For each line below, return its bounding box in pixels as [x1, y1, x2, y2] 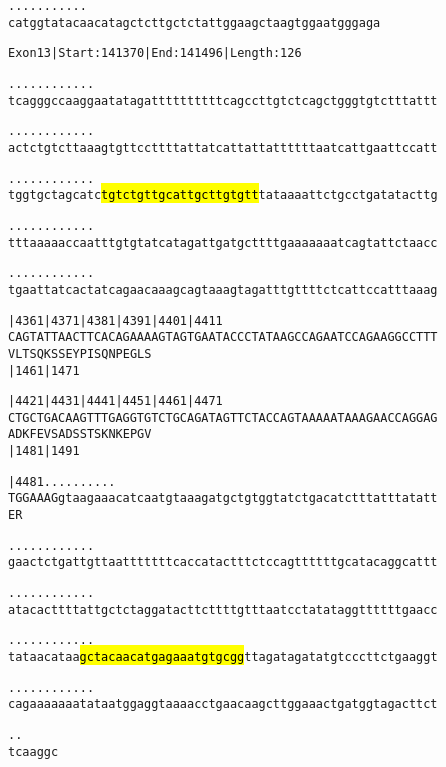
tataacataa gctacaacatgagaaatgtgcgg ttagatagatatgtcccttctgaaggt [8, 650, 438, 665]
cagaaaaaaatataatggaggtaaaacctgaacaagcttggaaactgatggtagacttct [8, 697, 438, 712]
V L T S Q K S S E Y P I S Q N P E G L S [8, 346, 152, 361]
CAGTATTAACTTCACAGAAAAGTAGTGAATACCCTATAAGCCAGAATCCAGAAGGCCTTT [8, 330, 438, 345]
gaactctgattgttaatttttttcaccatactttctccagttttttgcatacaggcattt [8, 555, 438, 570]
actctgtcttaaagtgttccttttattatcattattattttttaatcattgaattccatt [8, 140, 438, 155]
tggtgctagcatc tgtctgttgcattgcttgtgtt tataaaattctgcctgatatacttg [8, 188, 438, 203]
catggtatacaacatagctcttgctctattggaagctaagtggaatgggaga [8, 15, 381, 30]
